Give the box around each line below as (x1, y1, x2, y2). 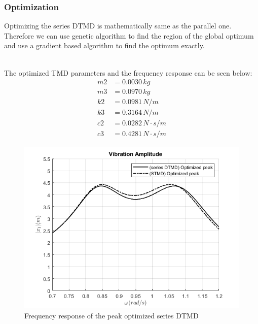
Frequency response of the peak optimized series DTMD (24, 310, 199, 320)
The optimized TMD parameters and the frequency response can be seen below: (4, 67, 252, 78)
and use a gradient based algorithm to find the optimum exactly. (4, 40, 205, 51)
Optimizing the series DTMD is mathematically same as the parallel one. (4, 20, 232, 31)
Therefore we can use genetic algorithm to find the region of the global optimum (4, 30, 254, 41)
